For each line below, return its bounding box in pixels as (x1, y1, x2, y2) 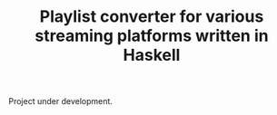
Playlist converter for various (39, 6, 264, 27)
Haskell (123, 45, 181, 65)
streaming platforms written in (35, 25, 269, 46)
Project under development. (8, 96, 113, 107)
